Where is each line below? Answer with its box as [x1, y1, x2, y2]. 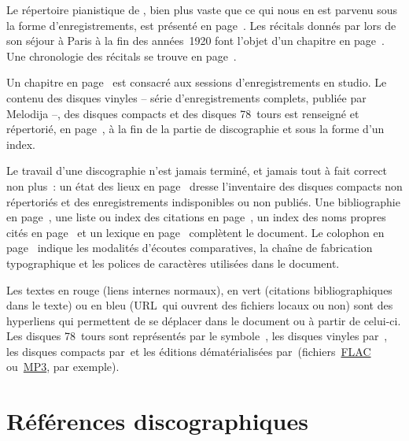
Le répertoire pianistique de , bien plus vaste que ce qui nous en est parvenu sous [6, 2, 398, 17]
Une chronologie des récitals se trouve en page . [6, 47, 237, 64]
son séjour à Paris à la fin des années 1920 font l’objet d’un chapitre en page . [6, 32, 385, 49]
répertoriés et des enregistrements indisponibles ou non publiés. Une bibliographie [6, 193, 400, 209]
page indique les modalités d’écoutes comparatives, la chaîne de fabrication [6, 239, 373, 256]
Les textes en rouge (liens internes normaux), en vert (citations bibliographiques [6, 281, 392, 298]
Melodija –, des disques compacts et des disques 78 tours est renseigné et [6, 105, 359, 121]
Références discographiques [6, 405, 308, 437]
